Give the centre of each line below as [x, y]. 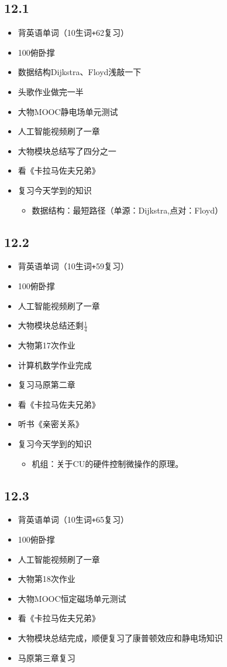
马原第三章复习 [47, 657]
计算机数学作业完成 [55, 365]
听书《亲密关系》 [51, 424]
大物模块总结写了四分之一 [67, 150]
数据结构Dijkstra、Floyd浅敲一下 [80, 72]
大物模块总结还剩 [51, 325]
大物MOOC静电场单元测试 [68, 111]
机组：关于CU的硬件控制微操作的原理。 [108, 463]
